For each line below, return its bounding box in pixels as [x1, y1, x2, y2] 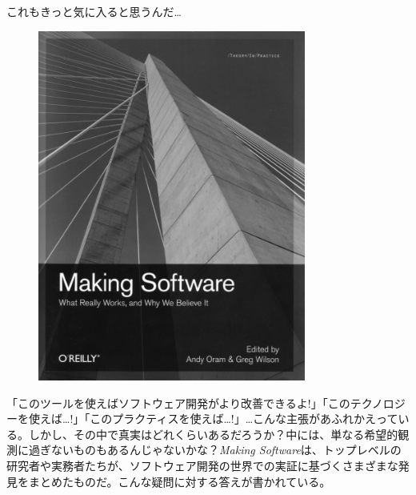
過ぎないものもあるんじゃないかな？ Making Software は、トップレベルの [28, 441, 402, 458]
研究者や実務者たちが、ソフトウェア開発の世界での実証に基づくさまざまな [6, 457, 398, 474]
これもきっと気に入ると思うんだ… [6, 3, 182, 19]
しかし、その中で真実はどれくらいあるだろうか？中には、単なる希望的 [28, 425, 398, 442]
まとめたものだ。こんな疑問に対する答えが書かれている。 [28, 473, 331, 489]
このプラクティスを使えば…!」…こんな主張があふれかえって [90, 410, 398, 427]
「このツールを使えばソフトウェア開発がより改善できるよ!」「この [6, 394, 350, 411]
